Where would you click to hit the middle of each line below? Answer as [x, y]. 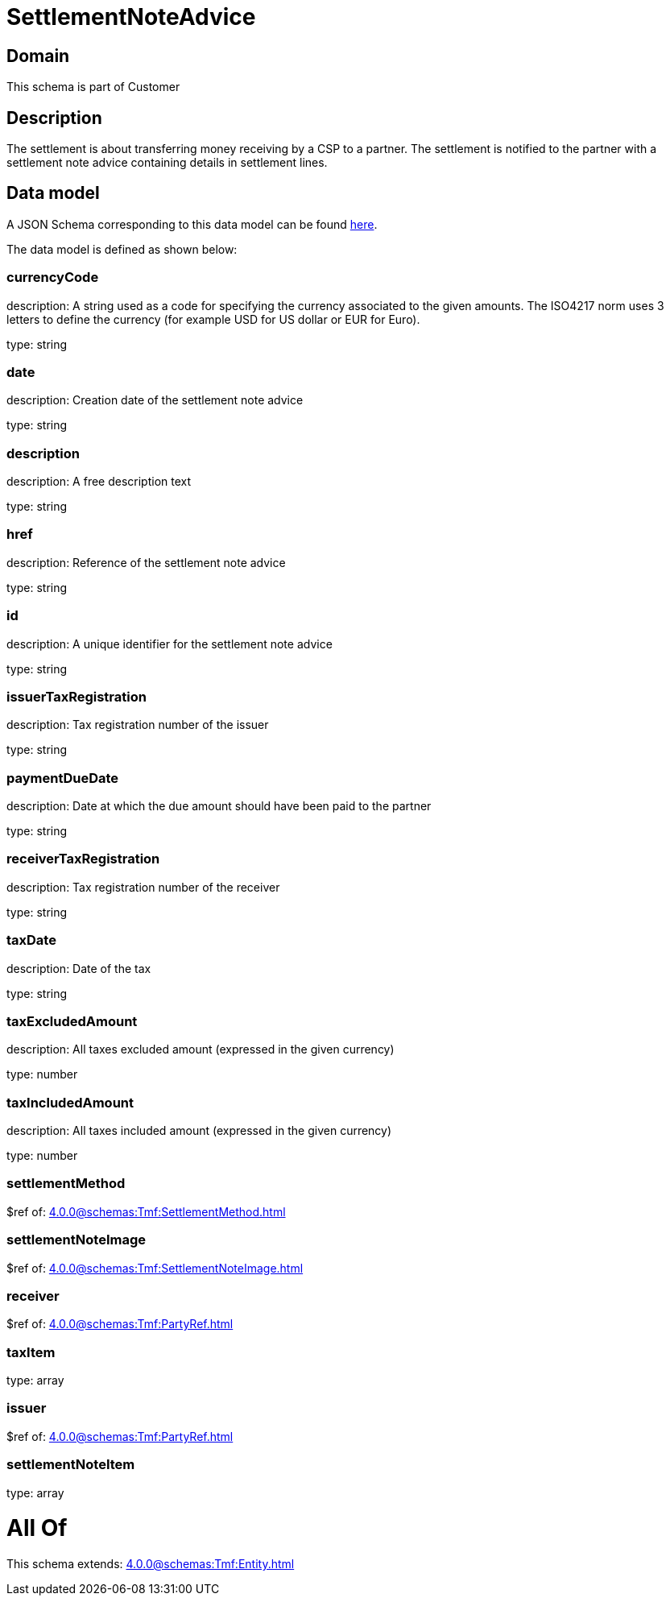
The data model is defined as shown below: [122, 249]
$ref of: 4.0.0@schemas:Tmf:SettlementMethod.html [146, 1211]
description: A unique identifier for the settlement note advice [170, 644]
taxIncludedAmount [70, 1102]
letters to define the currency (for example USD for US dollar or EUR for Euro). [213, 319]
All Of [37, 1528]
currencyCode [53, 277]
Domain [38, 56]
